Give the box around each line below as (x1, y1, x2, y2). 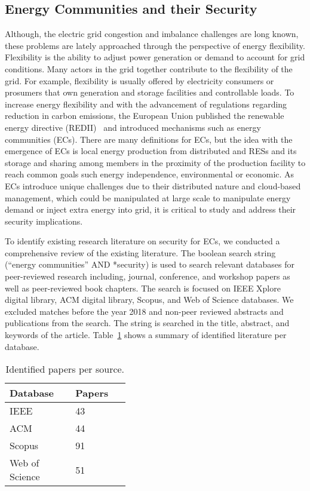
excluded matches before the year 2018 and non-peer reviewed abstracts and (5, 305, 284, 317)
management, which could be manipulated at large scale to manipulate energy (5, 191, 291, 204)
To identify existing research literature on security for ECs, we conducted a (5, 235, 280, 247)
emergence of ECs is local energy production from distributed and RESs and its (5, 145, 297, 157)
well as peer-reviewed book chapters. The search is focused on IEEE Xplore (5, 281, 281, 294)
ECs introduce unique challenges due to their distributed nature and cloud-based (5, 179, 301, 192)
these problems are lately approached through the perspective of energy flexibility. (5, 39, 305, 51)
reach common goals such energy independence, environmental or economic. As (5, 168, 294, 180)
